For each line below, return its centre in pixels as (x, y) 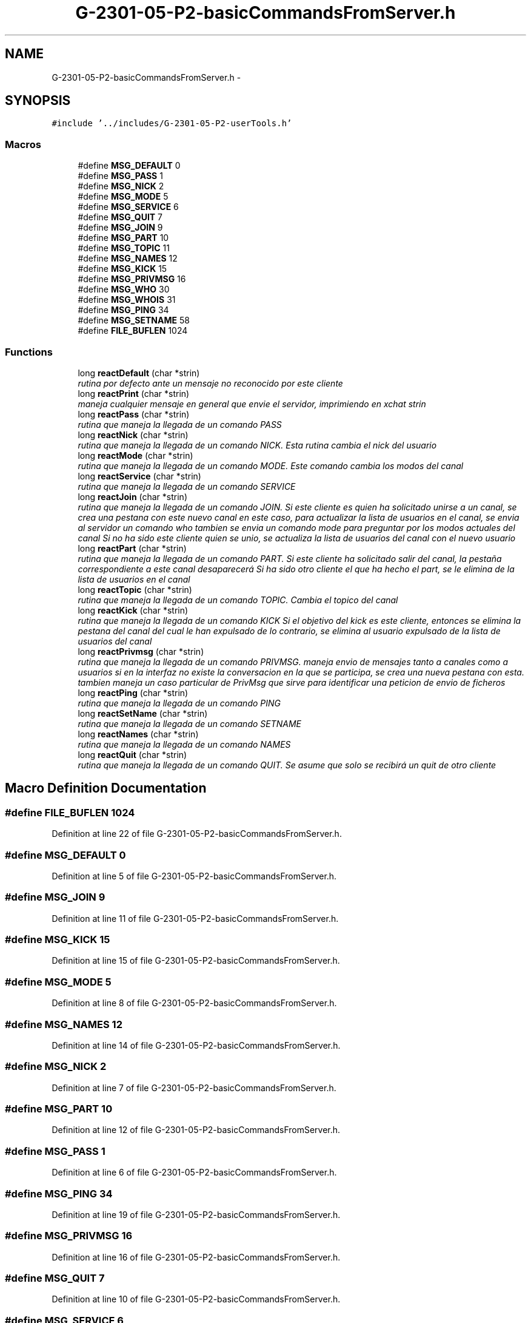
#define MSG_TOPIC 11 (124, 248)
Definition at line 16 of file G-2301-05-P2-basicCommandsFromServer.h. (196, 1257)
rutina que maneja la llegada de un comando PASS (180, 424)
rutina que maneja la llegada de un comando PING (179, 703)
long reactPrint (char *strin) (134, 393)
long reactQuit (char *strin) (132, 754)
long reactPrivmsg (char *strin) (141, 651)
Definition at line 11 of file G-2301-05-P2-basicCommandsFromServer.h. (195, 918)
